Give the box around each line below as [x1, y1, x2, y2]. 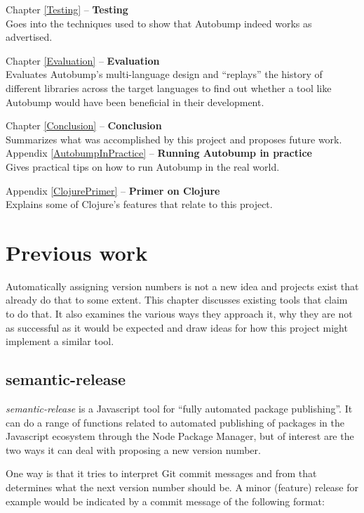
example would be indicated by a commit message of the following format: [6, 493, 325, 508]
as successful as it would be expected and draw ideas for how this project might [6, 320, 348, 335]
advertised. [6, 30, 53, 44]
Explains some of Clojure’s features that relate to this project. [6, 197, 273, 212]
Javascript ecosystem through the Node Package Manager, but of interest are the [6, 429, 354, 443]
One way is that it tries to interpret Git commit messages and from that [6, 466, 317, 481]
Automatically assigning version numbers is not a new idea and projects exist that [6, 278, 359, 293]
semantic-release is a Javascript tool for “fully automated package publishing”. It [6, 401, 353, 416]
